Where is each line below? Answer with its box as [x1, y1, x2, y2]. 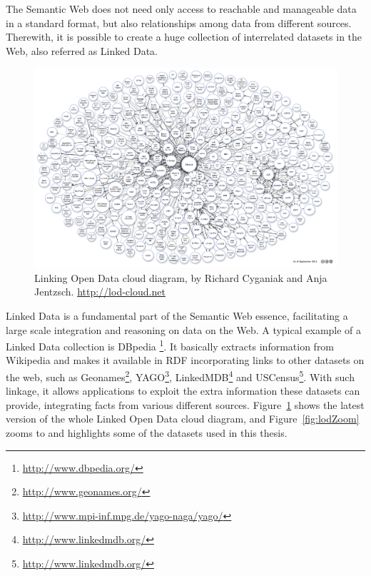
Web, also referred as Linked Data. [6, 43, 158, 58]
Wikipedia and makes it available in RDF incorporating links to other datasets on [6, 353, 365, 368]
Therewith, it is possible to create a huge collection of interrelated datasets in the [6, 29, 362, 44]
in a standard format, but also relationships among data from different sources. [6, 15, 352, 30]
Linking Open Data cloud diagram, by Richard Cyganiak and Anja [34, 270, 327, 285]
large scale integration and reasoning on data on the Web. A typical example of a [6, 322, 362, 337]
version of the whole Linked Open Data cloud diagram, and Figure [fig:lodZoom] [6, 411, 360, 426]
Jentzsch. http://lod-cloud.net [34, 284, 166, 299]
